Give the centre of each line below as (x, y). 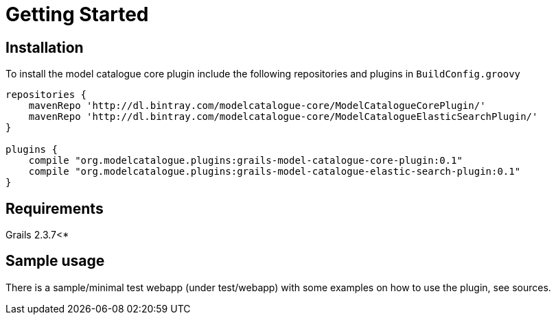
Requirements (55, 208)
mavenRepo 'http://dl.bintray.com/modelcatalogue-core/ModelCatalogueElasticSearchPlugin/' (283, 117)
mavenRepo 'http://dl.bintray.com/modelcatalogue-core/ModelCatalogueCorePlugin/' (257, 106)
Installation (45, 47)
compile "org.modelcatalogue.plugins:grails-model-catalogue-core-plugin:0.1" (245, 161)
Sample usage (55, 261)
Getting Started (77, 14)
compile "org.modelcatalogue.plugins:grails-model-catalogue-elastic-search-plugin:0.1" (275, 172)
